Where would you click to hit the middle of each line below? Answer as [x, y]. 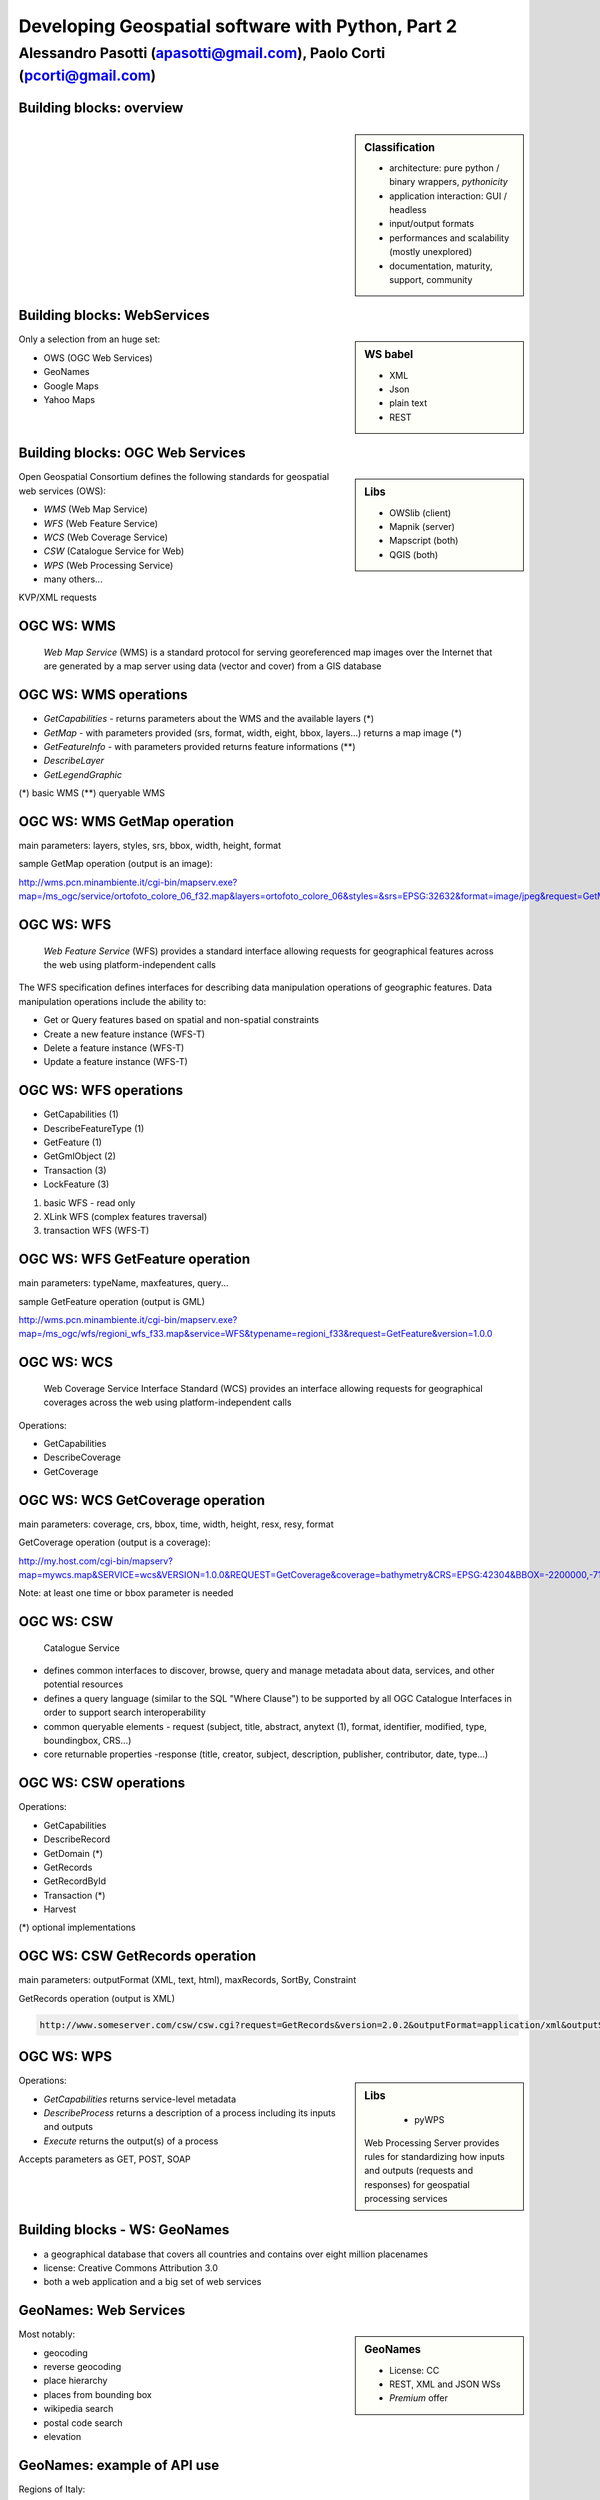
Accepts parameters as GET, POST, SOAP [104, 2159]
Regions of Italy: [52, 2489]
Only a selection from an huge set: [89, 339]
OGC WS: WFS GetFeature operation [134, 1259]
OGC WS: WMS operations [103, 695]
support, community [431, 279]
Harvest [60, 1909]
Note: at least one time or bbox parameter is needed [126, 1593]
